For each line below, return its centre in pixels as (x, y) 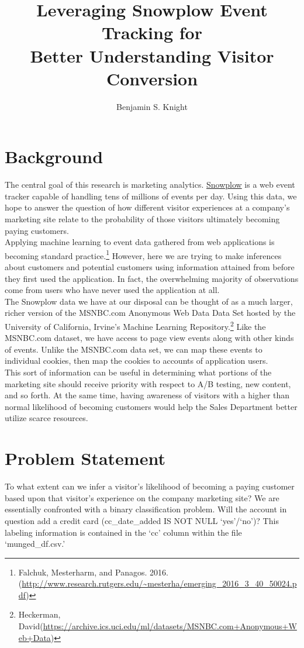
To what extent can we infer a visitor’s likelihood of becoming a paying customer (150, 486)
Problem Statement (85, 458)
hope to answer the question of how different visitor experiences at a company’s (147, 207)
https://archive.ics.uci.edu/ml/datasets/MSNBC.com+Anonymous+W (170, 626)
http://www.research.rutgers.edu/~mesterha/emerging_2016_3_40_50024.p (159, 583)
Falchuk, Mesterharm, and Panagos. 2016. (93, 572)
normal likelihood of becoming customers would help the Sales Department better (151, 406)
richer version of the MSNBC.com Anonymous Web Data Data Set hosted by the (150, 313)
